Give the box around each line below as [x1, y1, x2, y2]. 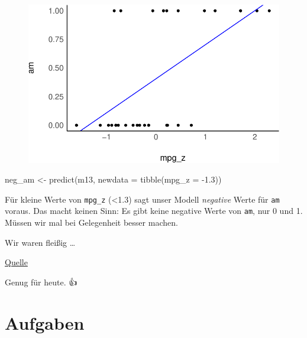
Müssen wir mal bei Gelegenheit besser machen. [5, 216, 178, 229]
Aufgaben [5, 310, 85, 334]
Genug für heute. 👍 [5, 275, 77, 288]
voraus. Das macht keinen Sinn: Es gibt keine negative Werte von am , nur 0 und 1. [5, 204, 303, 217]
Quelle [5, 256, 28, 268]
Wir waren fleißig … [5, 236, 76, 248]
